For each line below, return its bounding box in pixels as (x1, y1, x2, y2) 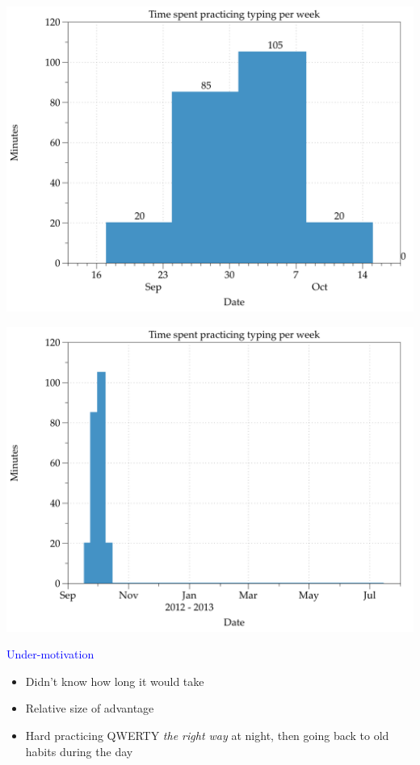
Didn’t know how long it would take (25, 672, 204, 689)
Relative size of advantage (25, 700, 154, 717)
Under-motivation (6, 646, 94, 663)
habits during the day (25, 742, 133, 759)
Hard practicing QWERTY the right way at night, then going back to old (25, 726, 389, 743)
